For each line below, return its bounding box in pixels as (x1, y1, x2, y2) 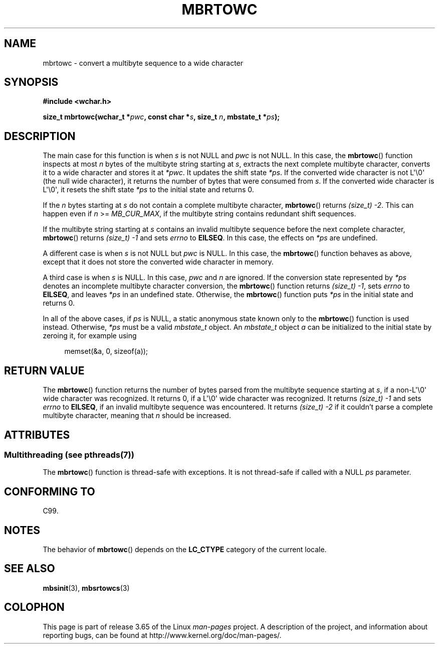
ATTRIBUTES (4, 428, 70, 441)
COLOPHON (4, 601, 65, 614)
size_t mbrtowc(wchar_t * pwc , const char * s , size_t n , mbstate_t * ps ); (43, 112, 280, 121)
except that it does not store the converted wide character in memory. (43, 257, 274, 267)
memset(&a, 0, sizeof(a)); (64, 347, 148, 356)
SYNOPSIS (4, 76, 59, 89)
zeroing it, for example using (43, 331, 137, 340)
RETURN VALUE (4, 364, 85, 377)
